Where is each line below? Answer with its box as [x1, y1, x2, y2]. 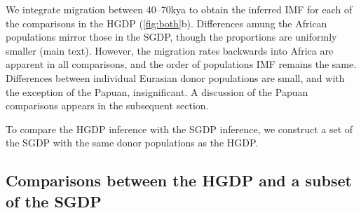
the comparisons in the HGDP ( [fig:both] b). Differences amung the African [6, 15, 327, 30]
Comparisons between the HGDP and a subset [6, 170, 352, 191]
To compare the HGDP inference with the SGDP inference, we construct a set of [6, 121, 353, 136]
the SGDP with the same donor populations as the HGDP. [6, 135, 259, 150]
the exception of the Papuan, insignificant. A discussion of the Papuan [6, 84, 308, 99]
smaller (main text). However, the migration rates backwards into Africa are [6, 43, 334, 57]
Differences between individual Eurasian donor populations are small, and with [6, 70, 345, 85]
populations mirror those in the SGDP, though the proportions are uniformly [6, 29, 337, 44]
